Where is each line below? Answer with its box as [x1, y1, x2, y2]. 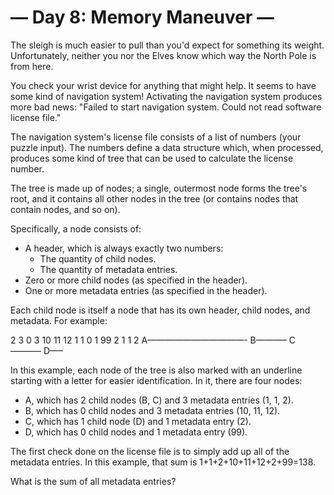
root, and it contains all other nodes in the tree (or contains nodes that [10, 192, 299, 205]
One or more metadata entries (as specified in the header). [24, 284, 268, 296]
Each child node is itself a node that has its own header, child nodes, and [10, 304, 311, 316]
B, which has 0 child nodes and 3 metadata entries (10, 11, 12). [24, 404, 281, 416]
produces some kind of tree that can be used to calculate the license [10, 152, 294, 164]
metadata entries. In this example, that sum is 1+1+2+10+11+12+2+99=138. [10, 456, 317, 468]
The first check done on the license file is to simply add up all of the [10, 445, 290, 457]
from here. [10, 60, 54, 72]
